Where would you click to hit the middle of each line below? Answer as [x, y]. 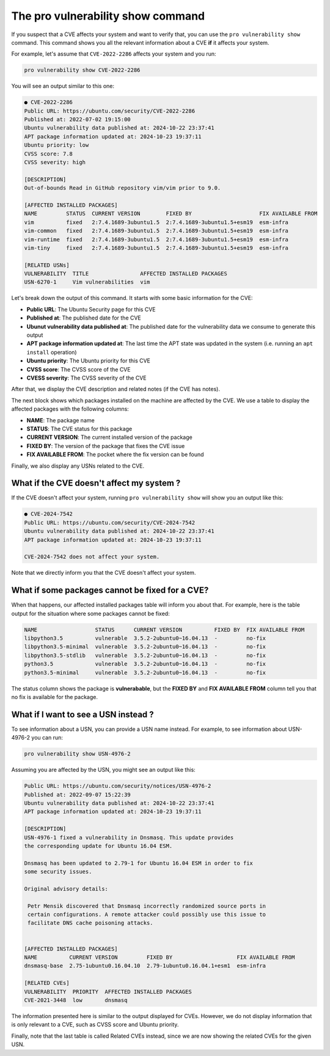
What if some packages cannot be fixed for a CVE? [110, 590]
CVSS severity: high [55, 163]
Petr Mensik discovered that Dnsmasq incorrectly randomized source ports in [147, 906]
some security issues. [58, 872]
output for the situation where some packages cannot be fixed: [91, 613]
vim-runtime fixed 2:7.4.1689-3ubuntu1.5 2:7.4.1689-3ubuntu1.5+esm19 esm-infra [156, 239]
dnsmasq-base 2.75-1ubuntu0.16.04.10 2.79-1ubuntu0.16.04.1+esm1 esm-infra [145, 966]
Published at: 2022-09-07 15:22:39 [77, 795]
